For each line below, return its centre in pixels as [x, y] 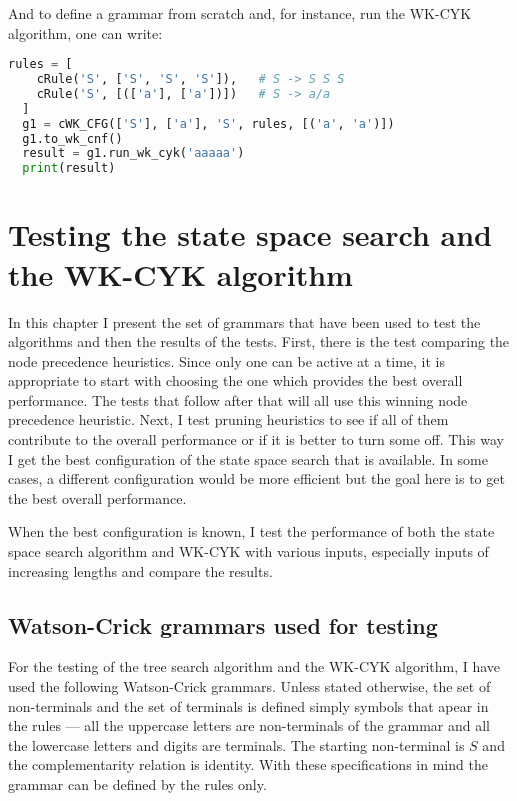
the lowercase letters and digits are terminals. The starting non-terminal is [236, 744]
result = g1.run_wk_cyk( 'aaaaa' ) [133, 153]
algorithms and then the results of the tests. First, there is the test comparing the [259, 341]
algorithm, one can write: [85, 32]
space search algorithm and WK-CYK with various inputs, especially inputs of [248, 551]
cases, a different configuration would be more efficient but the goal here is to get [256, 478]
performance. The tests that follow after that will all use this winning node [238, 399]
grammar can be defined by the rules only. [137, 783]
